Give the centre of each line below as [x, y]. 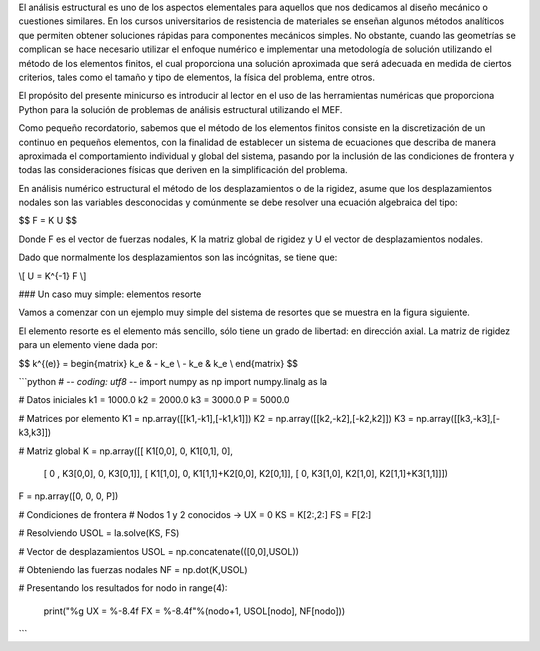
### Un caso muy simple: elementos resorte [110, 294]
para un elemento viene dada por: [88, 345]
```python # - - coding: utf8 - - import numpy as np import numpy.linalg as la [173, 381]
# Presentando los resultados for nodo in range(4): [123, 588]
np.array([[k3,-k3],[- [458, 418]
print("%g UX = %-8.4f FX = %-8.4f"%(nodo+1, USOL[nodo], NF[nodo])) [194, 611]
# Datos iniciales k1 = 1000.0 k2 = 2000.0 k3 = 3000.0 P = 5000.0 [154, 400]
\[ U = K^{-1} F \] [52, 276]
